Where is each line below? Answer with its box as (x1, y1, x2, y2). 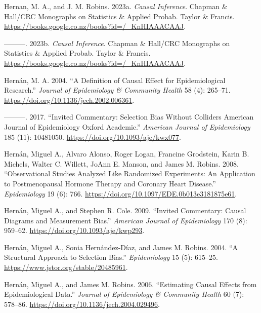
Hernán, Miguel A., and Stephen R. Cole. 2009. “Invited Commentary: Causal (4, 205, 246, 216)
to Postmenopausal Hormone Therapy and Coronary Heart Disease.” (4, 178, 216, 188)
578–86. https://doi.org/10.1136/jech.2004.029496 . (4, 298, 160, 309)
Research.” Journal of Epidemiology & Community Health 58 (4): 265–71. (4, 85, 231, 95)
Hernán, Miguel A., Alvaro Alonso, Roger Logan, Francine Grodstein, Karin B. (4, 148, 249, 159)
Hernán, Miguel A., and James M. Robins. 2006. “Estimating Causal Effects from (4, 279, 257, 289)
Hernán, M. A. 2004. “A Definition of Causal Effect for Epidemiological (4, 74, 226, 85)
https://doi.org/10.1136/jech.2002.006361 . (4, 94, 135, 105)
